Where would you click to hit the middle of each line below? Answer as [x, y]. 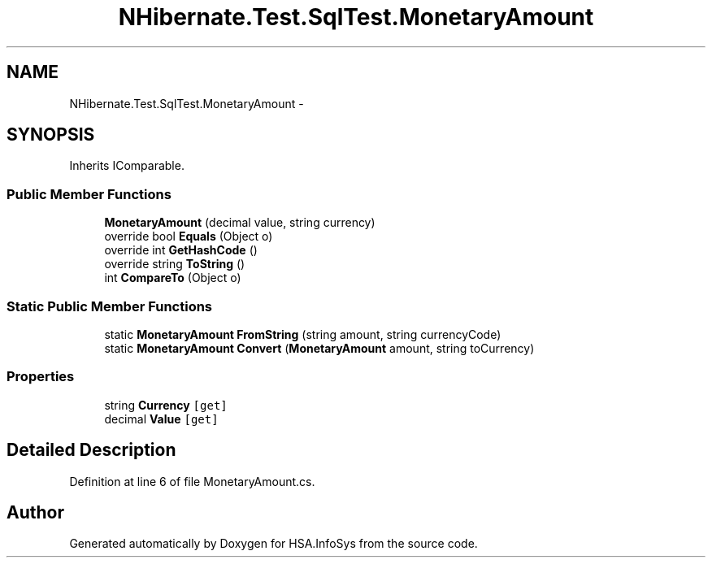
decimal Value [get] [161, 419]
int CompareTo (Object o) [173, 278]
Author [35, 512]
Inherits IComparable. [127, 166]
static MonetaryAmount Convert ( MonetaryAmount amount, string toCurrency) [319, 348]
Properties [41, 377]
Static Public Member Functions [110, 306]
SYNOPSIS [51, 135]
